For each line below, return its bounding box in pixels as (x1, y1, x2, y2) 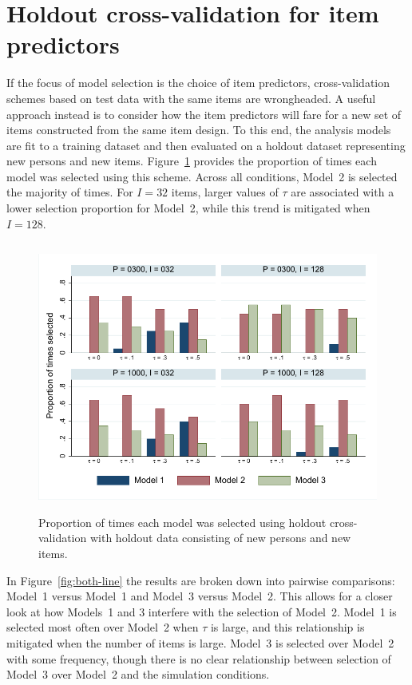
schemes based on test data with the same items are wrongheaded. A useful (6, 89, 376, 106)
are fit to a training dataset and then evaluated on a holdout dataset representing (6, 137, 406, 153)
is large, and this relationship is (210, 619, 365, 636)
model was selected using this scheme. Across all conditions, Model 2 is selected (6, 168, 398, 184)
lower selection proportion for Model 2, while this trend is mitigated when (6, 200, 370, 216)
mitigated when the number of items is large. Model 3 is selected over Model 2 (6, 635, 394, 651)
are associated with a (291, 184, 394, 200)
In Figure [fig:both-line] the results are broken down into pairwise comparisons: (6, 572, 395, 588)
